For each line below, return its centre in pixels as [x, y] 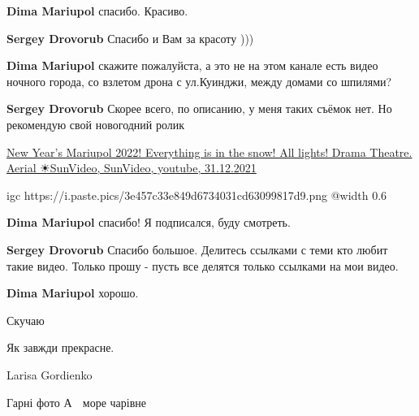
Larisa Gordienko [50, 374]
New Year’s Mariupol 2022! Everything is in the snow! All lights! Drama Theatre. [209, 152]
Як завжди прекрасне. [60, 347]
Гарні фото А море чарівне [77, 402]
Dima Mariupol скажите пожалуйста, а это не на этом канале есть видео [192, 65]
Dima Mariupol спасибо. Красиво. [97, 11]
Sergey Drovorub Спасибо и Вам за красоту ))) [130, 38]
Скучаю [26, 320]
